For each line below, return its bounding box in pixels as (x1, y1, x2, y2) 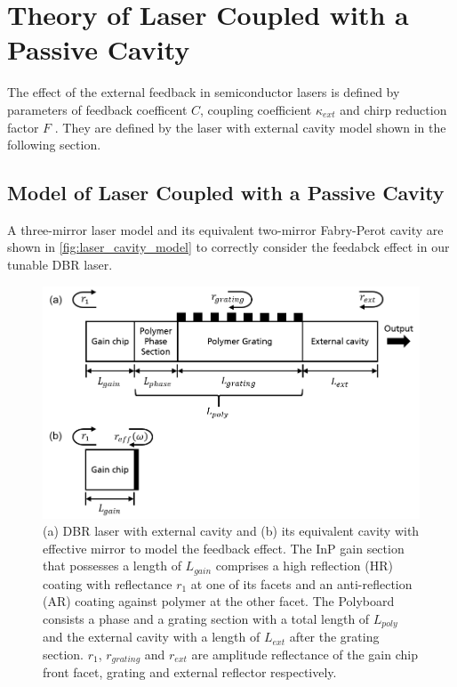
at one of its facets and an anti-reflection (190, 574, 413, 593)
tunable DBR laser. (7, 255, 113, 274)
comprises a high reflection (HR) (215, 556, 393, 575)
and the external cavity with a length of (43, 627, 261, 646)
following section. (7, 135, 101, 154)
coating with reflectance (43, 574, 172, 593)
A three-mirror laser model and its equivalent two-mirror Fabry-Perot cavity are (7, 220, 444, 238)
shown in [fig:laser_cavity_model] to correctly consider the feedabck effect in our (7, 238, 450, 256)
